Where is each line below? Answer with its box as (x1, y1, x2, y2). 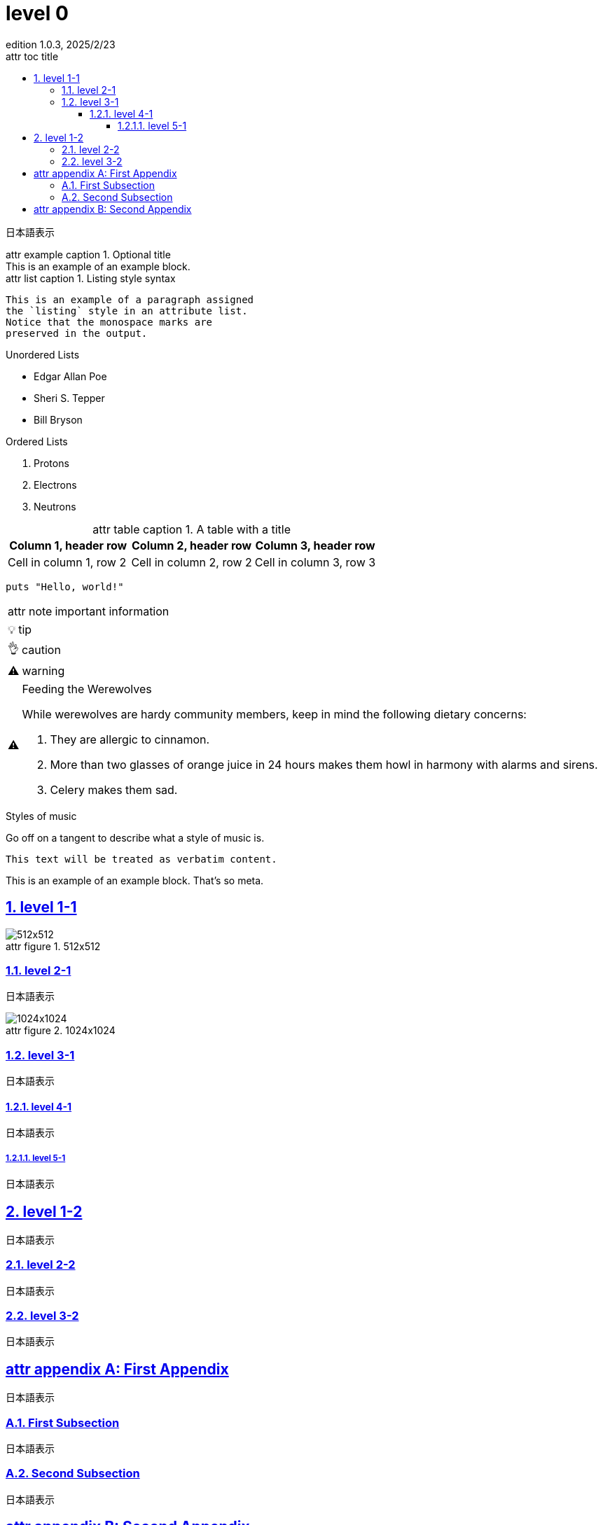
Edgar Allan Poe (34, 370, 107, 382)
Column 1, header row (9, 538, 127, 552)
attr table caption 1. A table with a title (92, 522, 291, 536)
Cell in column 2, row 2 (131, 555, 252, 569)
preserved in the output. (6, 327, 148, 339)
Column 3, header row (255, 538, 375, 552)
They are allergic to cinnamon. (50, 732, 210, 746)
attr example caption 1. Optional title (6, 248, 171, 260)
